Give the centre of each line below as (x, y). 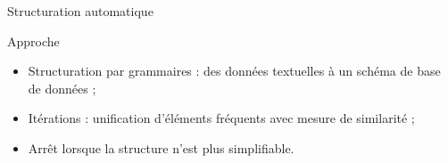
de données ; (62, 88)
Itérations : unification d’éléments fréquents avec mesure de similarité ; (221, 118)
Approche (33, 41)
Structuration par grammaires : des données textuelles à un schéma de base (234, 71)
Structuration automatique (80, 11)
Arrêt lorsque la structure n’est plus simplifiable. (161, 147)
